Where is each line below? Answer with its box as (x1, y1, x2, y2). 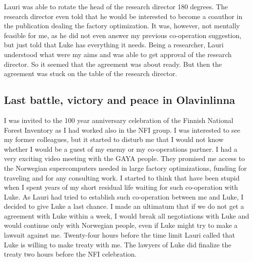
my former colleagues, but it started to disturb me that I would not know (4, 134, 224, 144)
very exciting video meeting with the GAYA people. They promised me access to (4, 153, 245, 163)
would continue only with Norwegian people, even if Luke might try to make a (4, 220, 238, 230)
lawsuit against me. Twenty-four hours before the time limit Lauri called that (4, 230, 235, 240)
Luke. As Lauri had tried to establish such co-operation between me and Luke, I (4, 191, 244, 202)
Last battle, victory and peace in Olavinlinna (4, 92, 235, 107)
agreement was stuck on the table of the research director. (4, 68, 177, 79)
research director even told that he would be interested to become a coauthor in (4, 11, 243, 21)
